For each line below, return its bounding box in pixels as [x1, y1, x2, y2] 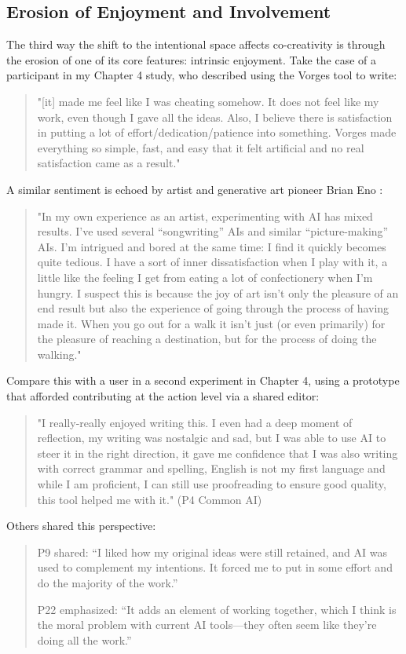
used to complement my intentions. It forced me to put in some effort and [37, 559, 393, 575]
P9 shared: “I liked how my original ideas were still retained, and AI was [37, 543, 387, 560]
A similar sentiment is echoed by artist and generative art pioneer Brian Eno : [6, 181, 383, 197]
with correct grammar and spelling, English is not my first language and [37, 460, 386, 477]
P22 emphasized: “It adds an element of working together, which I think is [37, 601, 397, 617]
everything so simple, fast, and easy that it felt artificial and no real [37, 139, 364, 155]
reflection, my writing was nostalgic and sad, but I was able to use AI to [37, 429, 386, 446]
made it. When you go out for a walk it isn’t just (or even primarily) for [37, 315, 386, 331]
